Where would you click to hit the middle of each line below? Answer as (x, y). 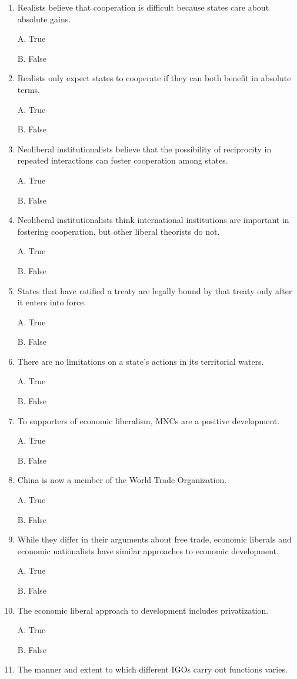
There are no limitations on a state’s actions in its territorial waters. (141, 361)
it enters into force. (52, 302)
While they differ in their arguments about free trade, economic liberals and (154, 539)
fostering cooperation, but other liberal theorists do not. (119, 231)
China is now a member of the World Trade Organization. (122, 480)
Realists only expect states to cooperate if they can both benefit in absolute (154, 78)
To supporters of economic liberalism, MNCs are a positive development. (148, 420)
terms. (29, 89)
